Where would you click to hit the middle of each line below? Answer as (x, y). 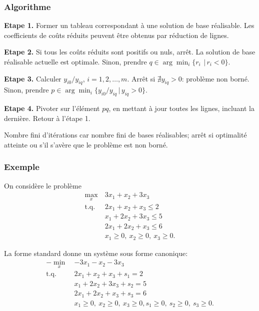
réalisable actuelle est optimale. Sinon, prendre (75, 61)
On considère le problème (43, 185)
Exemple (22, 167)
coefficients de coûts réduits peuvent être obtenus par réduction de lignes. (116, 35)
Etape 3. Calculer (33, 78)
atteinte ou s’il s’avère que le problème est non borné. (86, 144)
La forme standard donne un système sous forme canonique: (96, 253)
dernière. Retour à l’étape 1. (47, 118)
